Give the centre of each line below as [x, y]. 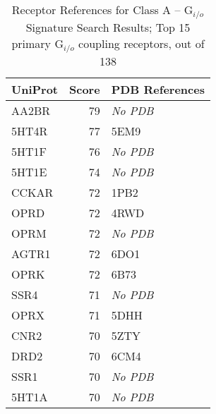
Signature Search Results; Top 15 [108, 27]
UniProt [35, 89]
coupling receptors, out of [142, 43]
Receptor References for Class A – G [102, 10]
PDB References [158, 89]
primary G [37, 43]
